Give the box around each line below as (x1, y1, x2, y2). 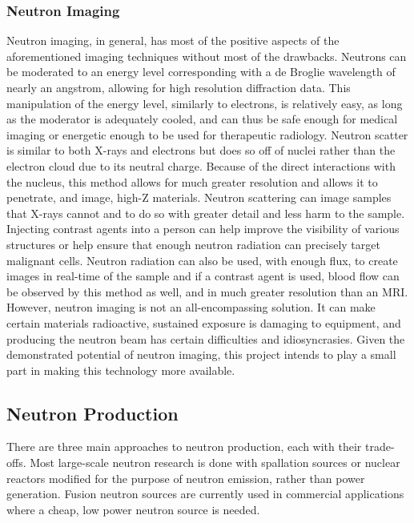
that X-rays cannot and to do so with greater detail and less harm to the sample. (6, 204, 405, 221)
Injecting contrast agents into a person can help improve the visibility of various (6, 220, 400, 237)
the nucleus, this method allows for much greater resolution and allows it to (6, 173, 378, 190)
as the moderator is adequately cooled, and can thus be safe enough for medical (6, 111, 398, 127)
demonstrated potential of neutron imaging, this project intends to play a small (6, 346, 396, 363)
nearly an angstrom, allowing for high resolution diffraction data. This (6, 79, 351, 95)
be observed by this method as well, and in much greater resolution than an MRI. (6, 283, 408, 300)
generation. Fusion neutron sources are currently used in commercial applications (6, 485, 404, 502)
